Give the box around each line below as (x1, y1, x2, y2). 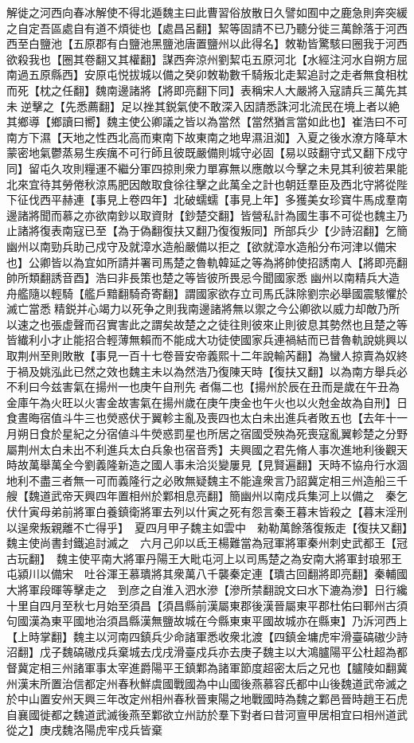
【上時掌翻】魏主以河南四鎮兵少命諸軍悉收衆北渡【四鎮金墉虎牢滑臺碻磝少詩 (6, 628, 408, 644)
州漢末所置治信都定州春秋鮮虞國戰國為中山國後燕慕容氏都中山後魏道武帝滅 (6, 675, 396, 691)
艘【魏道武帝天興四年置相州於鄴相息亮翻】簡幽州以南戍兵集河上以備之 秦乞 (6, 487, 408, 504)
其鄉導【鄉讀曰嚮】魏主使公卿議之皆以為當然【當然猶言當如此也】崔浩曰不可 (6, 113, 408, 130)
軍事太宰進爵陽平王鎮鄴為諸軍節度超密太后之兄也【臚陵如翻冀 (84, 659, 408, 675)
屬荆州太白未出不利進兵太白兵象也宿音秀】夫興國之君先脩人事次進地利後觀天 (6, 440, 408, 457)
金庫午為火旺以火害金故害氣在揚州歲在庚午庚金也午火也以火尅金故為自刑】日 (6, 393, 408, 410)
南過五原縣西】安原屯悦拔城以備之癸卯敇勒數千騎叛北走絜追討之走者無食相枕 (6, 66, 408, 83)
